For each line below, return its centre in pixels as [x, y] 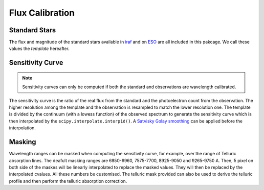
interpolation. [22, 128]
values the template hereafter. [39, 48]
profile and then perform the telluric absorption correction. [68, 181]
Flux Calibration [42, 13]
